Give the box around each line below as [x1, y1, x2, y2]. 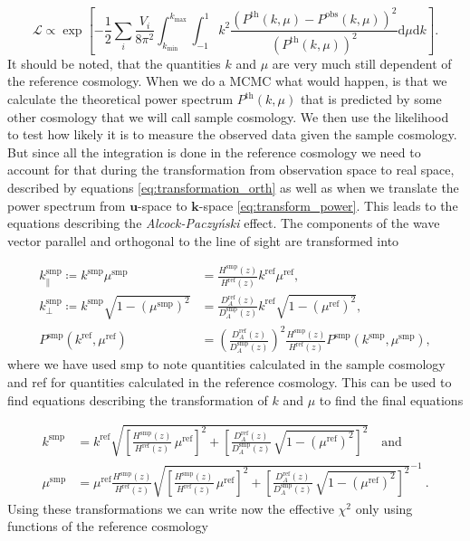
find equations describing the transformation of [7, 390, 268, 409]
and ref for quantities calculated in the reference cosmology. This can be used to [7, 373, 452, 392]
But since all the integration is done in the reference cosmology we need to [7, 142, 421, 161]
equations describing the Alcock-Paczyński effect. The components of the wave [7, 214, 440, 233]
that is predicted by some [300, 90, 442, 109]
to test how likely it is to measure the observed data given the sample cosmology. [7, 125, 457, 144]
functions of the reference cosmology [7, 517, 208, 536]
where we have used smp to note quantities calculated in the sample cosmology [7, 355, 446, 374]
